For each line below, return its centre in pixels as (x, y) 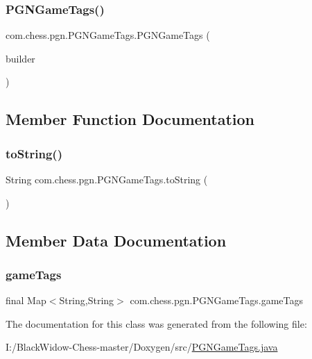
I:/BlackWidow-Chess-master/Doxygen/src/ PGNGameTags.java (142, 347)
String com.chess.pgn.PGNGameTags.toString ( (107, 179)
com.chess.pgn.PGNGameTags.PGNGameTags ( (108, 35)
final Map (26, 300)
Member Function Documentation (130, 119)
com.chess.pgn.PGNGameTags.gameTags (216, 300)
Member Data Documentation (116, 240)
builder (20, 58)
